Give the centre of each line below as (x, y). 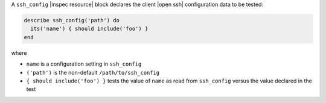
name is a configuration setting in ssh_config (84, 64)
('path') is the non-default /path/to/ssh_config (93, 72)
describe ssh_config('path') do (72, 20)
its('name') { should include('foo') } (89, 29)
